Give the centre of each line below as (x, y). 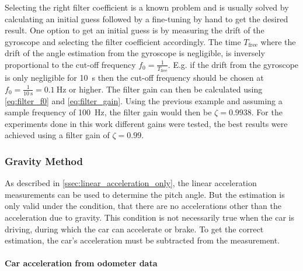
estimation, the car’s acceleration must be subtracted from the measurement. (142, 240)
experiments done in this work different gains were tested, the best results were (146, 123)
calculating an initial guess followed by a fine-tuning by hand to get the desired (147, 18)
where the (278, 41)
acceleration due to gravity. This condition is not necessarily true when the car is (150, 217)
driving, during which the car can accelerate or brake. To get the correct (134, 229)
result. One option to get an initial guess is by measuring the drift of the (135, 30)
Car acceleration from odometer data (81, 263)
